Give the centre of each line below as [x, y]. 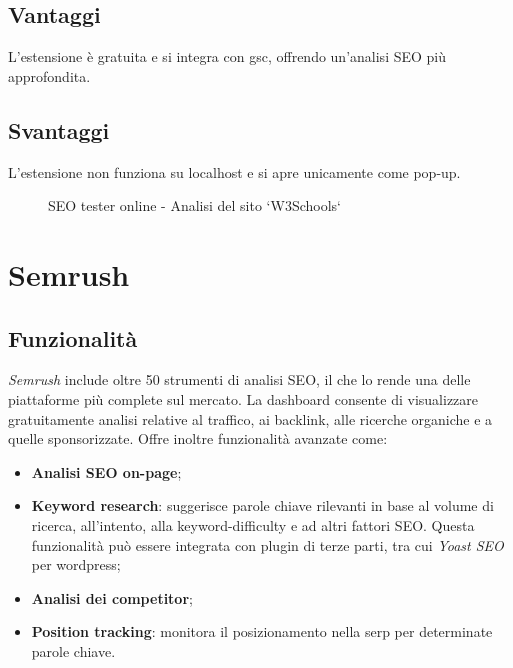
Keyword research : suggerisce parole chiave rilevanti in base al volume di [262, 505]
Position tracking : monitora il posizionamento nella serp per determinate [262, 631]
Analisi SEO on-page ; [106, 471]
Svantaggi [59, 129]
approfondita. [49, 75]
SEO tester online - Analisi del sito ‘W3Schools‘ [194, 205]
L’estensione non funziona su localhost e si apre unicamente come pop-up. [234, 171]
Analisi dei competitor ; [112, 597]
